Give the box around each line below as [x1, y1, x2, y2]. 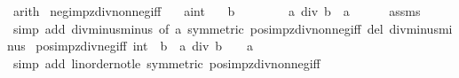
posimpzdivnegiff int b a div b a [36, 36, 254, 55]
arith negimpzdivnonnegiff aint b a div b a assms [12, 2, 421, 19]
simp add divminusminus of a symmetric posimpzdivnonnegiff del [12, 19, 384, 37]
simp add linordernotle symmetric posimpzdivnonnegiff [12, 53, 321, 72]
